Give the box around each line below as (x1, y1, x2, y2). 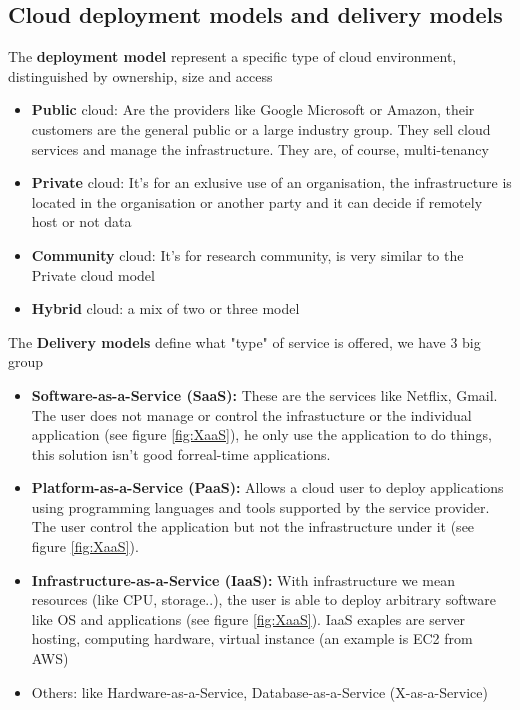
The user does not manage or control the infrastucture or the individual (31, 404, 472, 425)
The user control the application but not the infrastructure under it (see (31, 516, 475, 537)
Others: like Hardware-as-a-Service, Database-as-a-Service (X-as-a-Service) (31, 681, 488, 702)
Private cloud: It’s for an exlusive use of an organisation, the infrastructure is (31, 172, 512, 193)
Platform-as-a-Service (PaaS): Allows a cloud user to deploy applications (31, 477, 504, 498)
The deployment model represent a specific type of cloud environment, (8, 46, 457, 67)
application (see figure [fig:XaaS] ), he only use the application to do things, (31, 424, 492, 445)
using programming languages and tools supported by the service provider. (31, 496, 490, 517)
